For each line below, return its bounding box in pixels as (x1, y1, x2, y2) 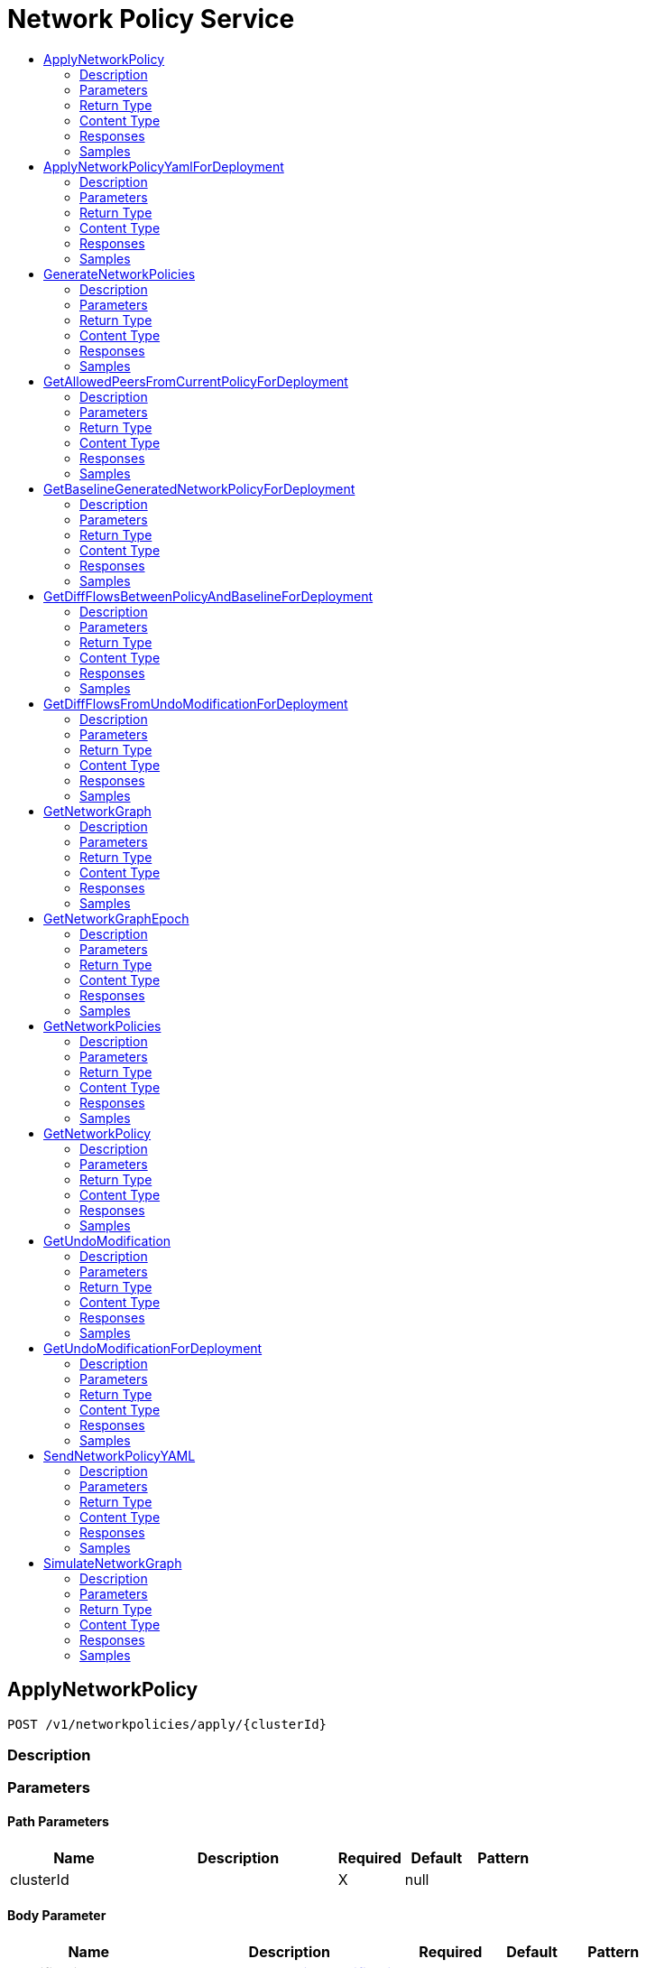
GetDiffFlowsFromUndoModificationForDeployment (43, 695, 348, 711)
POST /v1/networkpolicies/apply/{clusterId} (7, 1716, 328, 1731)
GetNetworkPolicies (43, 1017, 161, 1034)
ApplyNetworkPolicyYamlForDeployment (43, 158, 284, 174)
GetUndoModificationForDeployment (43, 1340, 263, 1356)
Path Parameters (7, 1813, 109, 1829)
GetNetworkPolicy (43, 1125, 152, 1141)
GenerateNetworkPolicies (43, 265, 196, 282)
